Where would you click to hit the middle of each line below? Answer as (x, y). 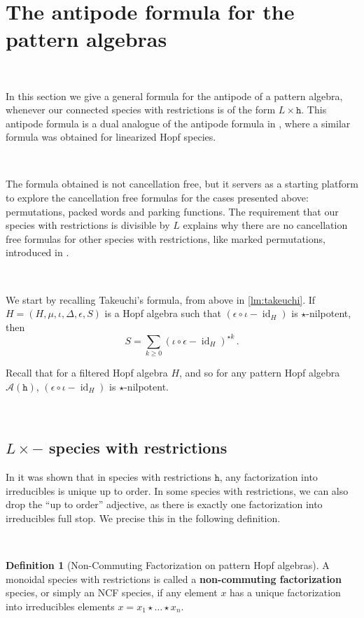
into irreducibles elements (60, 606)
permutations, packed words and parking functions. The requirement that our (172, 211)
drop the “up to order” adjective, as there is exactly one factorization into (164, 504)
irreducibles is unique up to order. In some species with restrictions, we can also (177, 490)
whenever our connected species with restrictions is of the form (141, 110)
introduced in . (37, 252)
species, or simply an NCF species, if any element (112, 592)
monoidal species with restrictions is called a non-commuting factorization (174, 578)
